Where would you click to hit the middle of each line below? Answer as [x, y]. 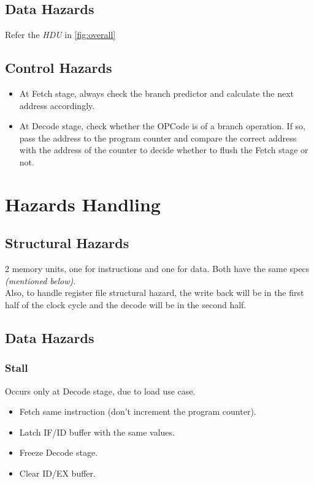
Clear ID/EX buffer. [57, 473]
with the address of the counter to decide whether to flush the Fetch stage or [164, 150]
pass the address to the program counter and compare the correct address [158, 138]
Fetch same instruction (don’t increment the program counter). [138, 411]
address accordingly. [57, 105]
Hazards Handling [83, 204]
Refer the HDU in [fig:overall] [60, 35]
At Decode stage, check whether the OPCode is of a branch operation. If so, [162, 126]
